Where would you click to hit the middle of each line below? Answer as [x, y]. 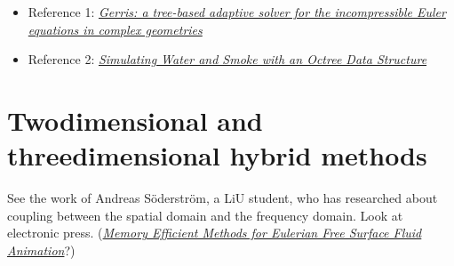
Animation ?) [41, 250]
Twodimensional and [135, 120]
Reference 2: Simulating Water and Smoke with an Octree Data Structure [227, 59]
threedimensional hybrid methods [217, 155]
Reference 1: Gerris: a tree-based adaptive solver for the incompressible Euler [237, 12]
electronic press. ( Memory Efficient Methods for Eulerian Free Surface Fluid [215, 233]
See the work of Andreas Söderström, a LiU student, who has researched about [223, 198]
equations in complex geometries [115, 29]
